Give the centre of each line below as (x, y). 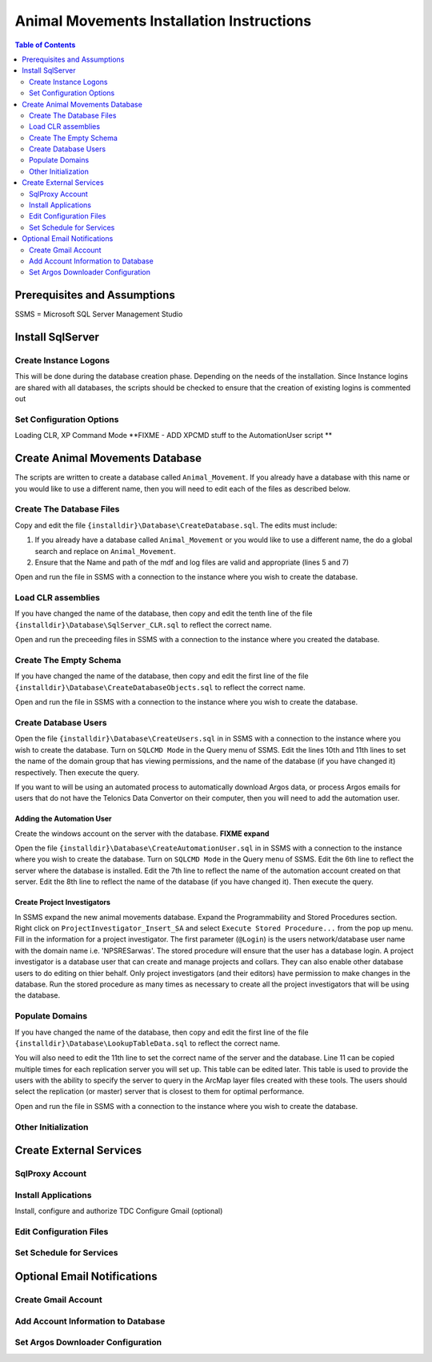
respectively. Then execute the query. (77, 772)
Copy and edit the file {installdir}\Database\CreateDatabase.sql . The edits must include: (176, 525)
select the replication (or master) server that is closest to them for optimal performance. (160, 1091)
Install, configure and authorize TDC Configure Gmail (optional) (119, 1211)
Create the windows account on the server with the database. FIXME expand (142, 834)
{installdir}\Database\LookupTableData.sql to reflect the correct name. (147, 1043)
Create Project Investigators (63, 902)
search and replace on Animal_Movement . (105, 551)
